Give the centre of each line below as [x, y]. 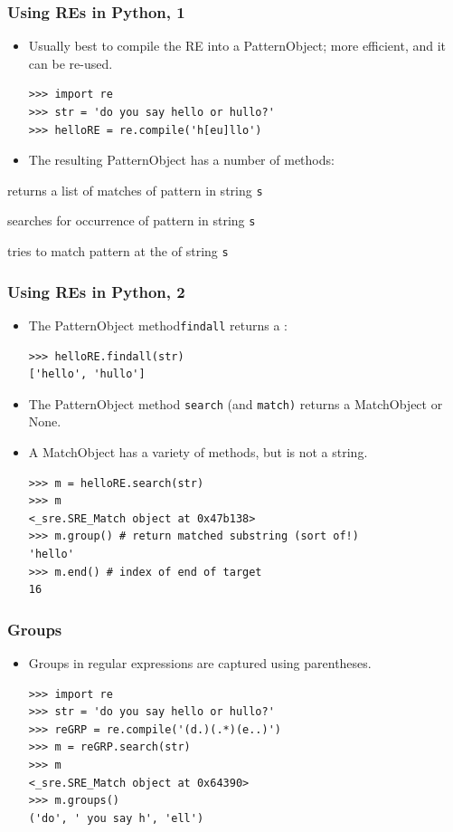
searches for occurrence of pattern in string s [132, 220]
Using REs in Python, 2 [96, 291]
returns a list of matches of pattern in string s [135, 190]
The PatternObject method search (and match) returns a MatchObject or [236, 403]
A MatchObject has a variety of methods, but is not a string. [198, 452]
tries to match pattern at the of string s [118, 251]
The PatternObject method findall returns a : [158, 325]
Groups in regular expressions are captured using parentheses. [200, 663]
